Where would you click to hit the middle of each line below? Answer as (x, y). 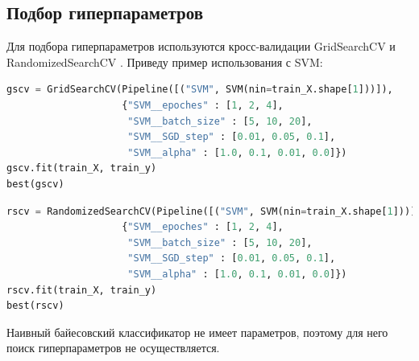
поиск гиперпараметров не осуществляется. (113, 348)
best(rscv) (35, 306)
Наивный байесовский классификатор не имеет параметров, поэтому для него (197, 332)
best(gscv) (35, 184)
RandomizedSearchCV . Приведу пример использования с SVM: (165, 62)
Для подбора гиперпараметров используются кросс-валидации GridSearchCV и (201, 46)
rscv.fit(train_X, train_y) (82, 290)
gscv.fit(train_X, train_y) (82, 168)
